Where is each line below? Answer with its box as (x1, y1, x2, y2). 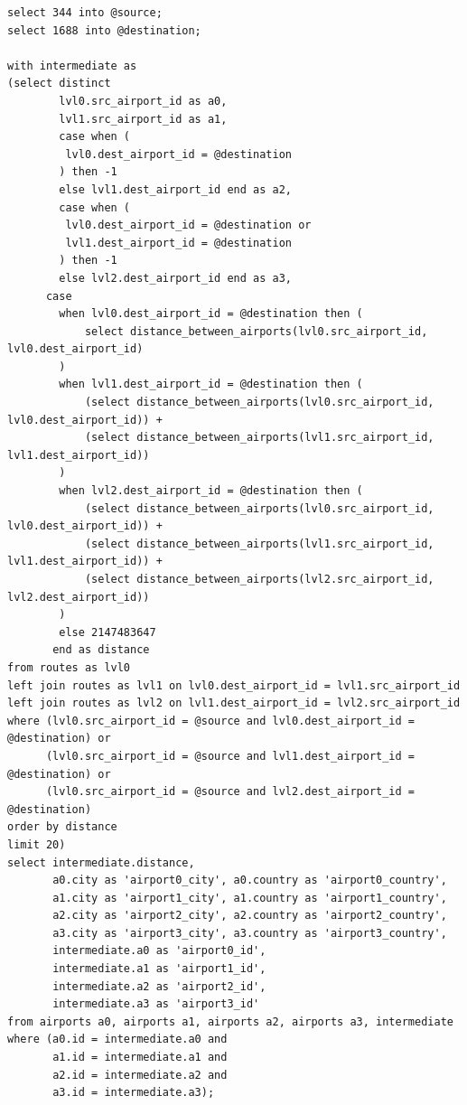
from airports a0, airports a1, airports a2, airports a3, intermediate (7, 1015, 453, 1028)
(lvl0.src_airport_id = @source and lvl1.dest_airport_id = (45, 749, 416, 763)
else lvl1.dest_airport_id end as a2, (59, 183, 292, 196)
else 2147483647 (59, 625, 156, 639)
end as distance (52, 643, 150, 657)
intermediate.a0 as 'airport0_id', (52, 944, 266, 958)
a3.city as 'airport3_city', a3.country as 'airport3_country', (52, 926, 447, 940)
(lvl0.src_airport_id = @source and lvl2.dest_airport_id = (45, 785, 416, 799)
